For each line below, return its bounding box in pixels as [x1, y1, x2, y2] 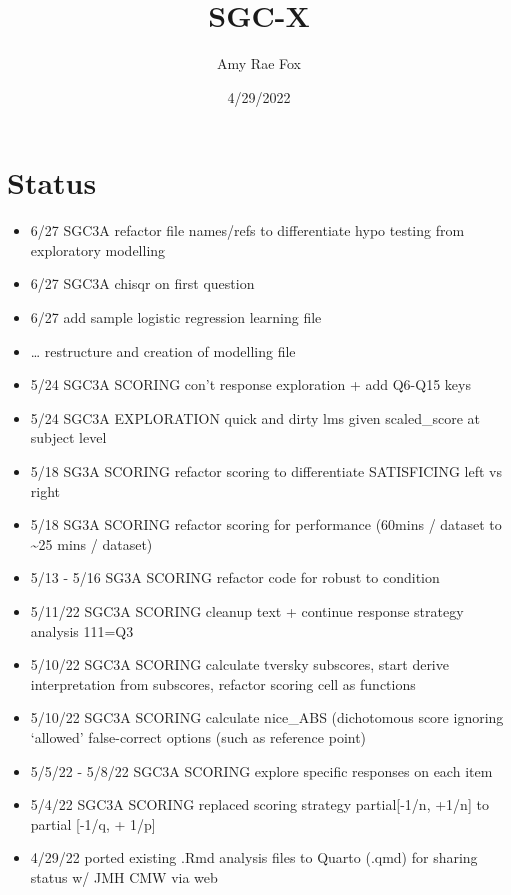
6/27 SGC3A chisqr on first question [30, 273, 255, 294]
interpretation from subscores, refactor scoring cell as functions [30, 673, 416, 694]
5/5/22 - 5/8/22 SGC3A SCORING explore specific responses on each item [30, 760, 493, 781]
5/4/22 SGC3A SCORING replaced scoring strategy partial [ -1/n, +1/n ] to [30, 794, 489, 815]
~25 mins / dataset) [30, 533, 153, 554]
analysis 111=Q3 [30, 620, 134, 641]
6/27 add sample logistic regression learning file [30, 307, 322, 328]
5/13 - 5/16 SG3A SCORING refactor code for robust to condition [30, 567, 440, 588]
